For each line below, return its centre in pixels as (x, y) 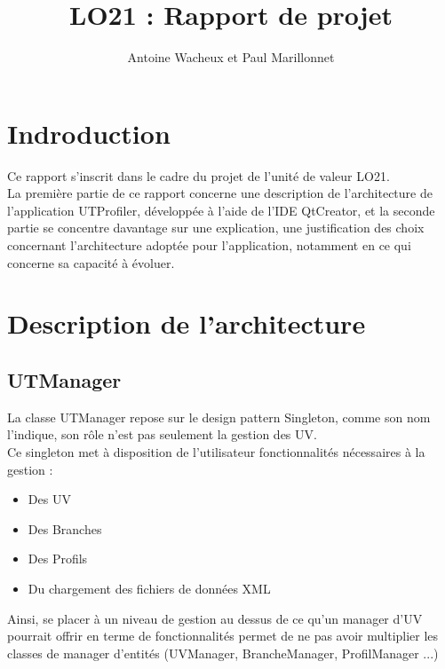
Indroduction (89, 133)
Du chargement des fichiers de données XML (149, 588)
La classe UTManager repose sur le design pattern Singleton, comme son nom (219, 417)
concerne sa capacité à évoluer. (91, 262)
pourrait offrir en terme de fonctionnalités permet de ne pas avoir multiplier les (223, 636)
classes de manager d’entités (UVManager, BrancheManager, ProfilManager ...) (223, 653)
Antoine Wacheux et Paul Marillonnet (231, 57)
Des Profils (58, 559)
